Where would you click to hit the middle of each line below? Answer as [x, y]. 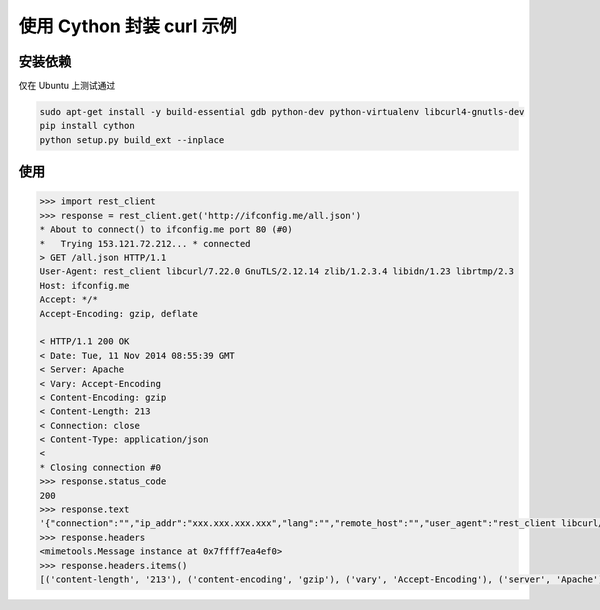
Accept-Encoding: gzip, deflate [119, 313]
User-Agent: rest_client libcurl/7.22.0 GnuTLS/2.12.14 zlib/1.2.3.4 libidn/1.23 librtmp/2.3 [277, 271]
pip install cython [87, 126]
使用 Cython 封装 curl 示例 [127, 26]
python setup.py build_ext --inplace [132, 139]
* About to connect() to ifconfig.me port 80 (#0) [166, 229]
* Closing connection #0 [100, 467]
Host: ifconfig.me [84, 285]
